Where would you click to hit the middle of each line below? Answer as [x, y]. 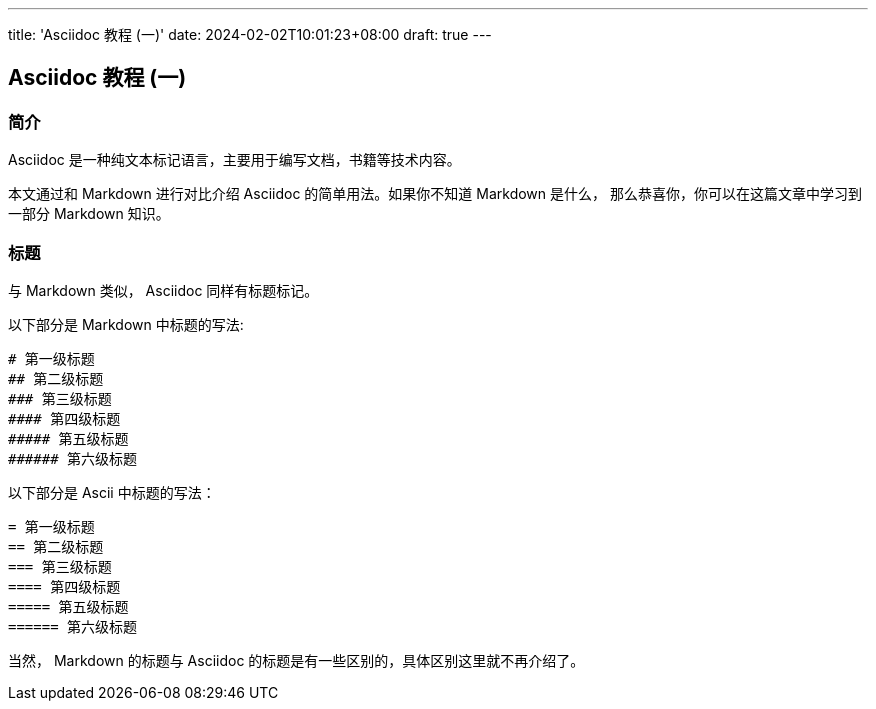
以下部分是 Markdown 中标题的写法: [126, 324]
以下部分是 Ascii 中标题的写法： [112, 492]
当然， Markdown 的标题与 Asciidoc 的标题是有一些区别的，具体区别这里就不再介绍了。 [296, 660]
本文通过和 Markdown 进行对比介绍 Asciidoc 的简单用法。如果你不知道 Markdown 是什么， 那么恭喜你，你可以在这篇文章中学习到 [435, 194]
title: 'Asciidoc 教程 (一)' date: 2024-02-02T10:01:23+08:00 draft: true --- [250, 34]
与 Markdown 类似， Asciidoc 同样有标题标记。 [163, 290]
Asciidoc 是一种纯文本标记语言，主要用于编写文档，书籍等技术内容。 [234, 160]
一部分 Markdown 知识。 [89, 214]
